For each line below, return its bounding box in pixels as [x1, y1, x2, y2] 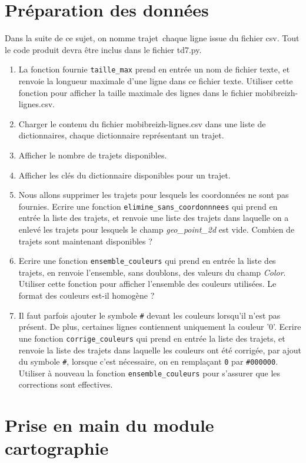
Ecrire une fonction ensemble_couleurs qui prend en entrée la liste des [18, 254, 276, 267]
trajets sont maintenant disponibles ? [18, 234, 152, 247]
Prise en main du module [5, 413, 214, 437]
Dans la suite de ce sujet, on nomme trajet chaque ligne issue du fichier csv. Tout [5, 32, 300, 44]
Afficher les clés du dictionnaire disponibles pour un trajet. [18, 168, 231, 181]
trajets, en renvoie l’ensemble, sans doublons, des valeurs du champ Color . [18, 266, 286, 278]
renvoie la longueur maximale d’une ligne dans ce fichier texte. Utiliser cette [18, 74, 293, 87]
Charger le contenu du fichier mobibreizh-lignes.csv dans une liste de [18, 117, 266, 130]
